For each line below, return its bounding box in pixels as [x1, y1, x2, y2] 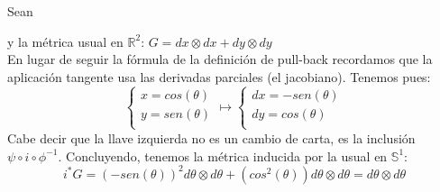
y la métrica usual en [7, 32, 124, 50]
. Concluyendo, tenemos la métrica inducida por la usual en [58, 146, 388, 165]
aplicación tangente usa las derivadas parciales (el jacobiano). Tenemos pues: [7, 67, 431, 86]
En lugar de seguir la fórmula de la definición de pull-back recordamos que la [7, 50, 433, 69]
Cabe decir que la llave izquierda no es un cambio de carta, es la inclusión [7, 128, 416, 147]
